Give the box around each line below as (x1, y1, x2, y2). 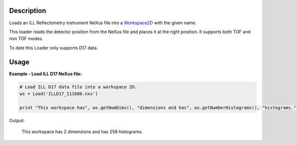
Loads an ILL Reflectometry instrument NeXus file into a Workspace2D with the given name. (9, 20, 197, 26)
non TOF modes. (9, 36, 44, 42)
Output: (9, 117, 25, 123)
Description (9, 6, 47, 15)
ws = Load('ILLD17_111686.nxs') (19, 91, 99, 97)
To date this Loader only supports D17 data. (9, 45, 99, 50)
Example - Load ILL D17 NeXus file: (9, 71, 82, 77)
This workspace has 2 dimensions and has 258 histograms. (21, 129, 143, 135)
